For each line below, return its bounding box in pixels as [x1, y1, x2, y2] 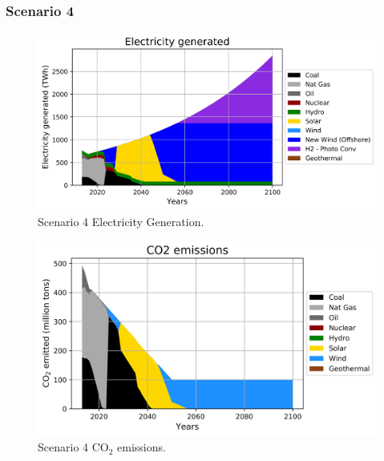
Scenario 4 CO [38, 439, 109, 455]
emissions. [117, 439, 166, 455]
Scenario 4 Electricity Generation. [38, 212, 204, 229]
